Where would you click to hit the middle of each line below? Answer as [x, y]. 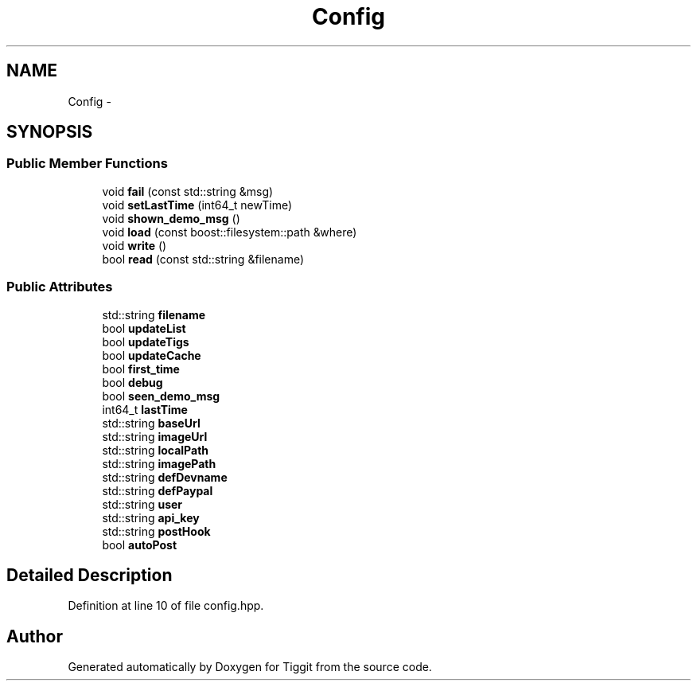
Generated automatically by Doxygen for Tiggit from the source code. [250, 667]
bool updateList [144, 328]
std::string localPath [156, 450]
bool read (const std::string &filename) [203, 259]
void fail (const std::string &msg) [188, 191]
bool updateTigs [146, 342]
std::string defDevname [165, 477]
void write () [134, 245]
